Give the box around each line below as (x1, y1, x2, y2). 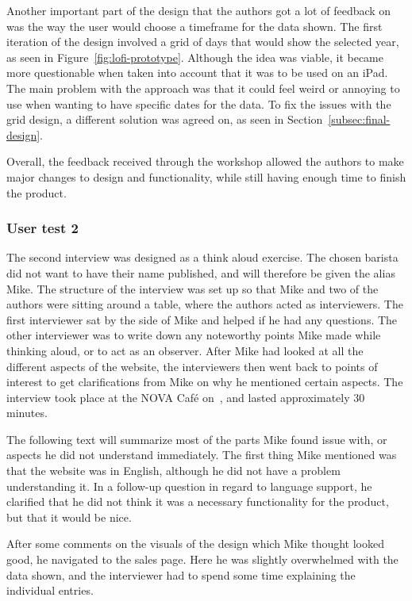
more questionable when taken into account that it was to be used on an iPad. (6, 64, 388, 81)
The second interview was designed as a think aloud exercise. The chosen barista (6, 249, 399, 266)
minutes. (6, 404, 48, 421)
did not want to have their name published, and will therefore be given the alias (6, 264, 395, 281)
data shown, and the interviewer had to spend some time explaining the (6, 566, 356, 583)
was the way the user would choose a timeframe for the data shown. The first (6, 17, 383, 34)
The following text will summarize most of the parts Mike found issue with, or (6, 431, 387, 447)
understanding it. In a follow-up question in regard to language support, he (6, 477, 372, 494)
